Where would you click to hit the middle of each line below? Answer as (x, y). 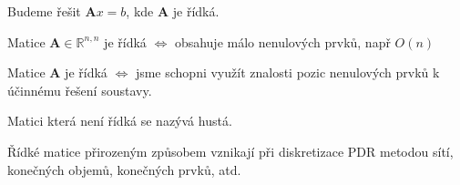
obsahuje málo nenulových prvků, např (282, 41)
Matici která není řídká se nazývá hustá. (120, 121)
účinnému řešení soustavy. (80, 90)
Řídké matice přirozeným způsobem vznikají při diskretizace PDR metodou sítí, (230, 151)
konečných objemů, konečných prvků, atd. (124, 169)
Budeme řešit (44, 11)
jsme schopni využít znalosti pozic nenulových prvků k (287, 72)
